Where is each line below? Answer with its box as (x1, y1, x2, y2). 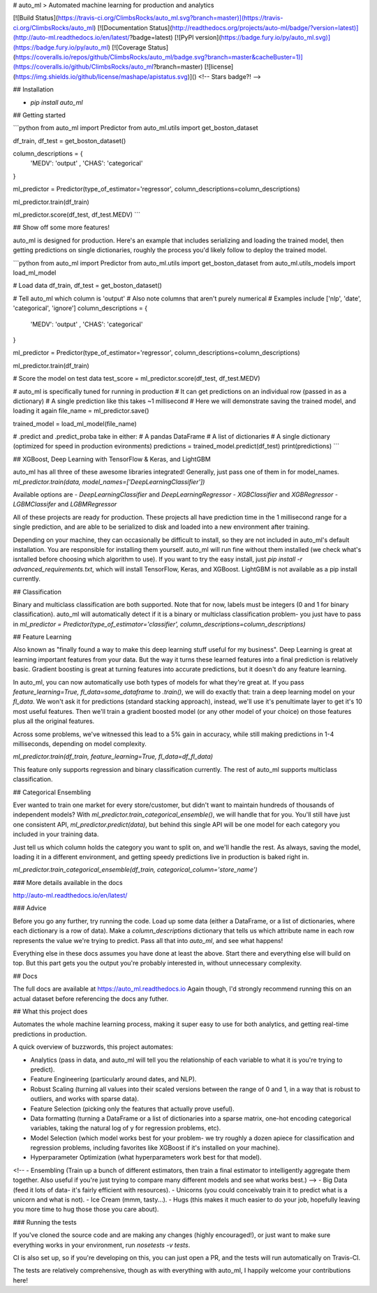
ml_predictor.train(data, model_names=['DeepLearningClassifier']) (13, 477, 205, 485)
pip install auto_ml (30, 98, 83, 106)
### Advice (13, 904, 47, 912)
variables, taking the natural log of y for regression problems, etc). (30, 1124, 221, 1132)
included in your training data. (13, 830, 99, 838)
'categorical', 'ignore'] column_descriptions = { (13, 304, 148, 312)
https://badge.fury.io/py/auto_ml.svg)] (221, 34, 331, 42)
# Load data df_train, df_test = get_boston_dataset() (13, 282, 162, 290)
